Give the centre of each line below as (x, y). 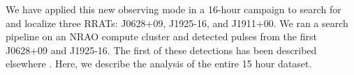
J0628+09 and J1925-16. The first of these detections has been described (161, 50)
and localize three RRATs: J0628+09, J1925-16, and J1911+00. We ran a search (177, 23)
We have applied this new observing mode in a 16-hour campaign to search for (174, 9)
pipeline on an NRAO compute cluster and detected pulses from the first (161, 36)
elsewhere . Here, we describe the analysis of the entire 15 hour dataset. (159, 64)
